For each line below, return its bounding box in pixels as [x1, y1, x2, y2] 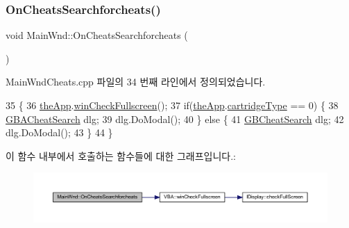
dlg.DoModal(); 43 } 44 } [6, 125, 113, 140]
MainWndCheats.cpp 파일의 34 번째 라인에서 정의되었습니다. [6, 74, 266, 89]
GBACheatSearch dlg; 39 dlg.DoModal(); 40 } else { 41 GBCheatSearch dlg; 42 [6, 111, 344, 126]
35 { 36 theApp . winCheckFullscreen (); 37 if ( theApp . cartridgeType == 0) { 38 [6, 98, 339, 112]
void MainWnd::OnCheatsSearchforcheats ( [6, 28, 188, 42]
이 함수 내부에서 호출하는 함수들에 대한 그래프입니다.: [6, 148, 236, 163]
